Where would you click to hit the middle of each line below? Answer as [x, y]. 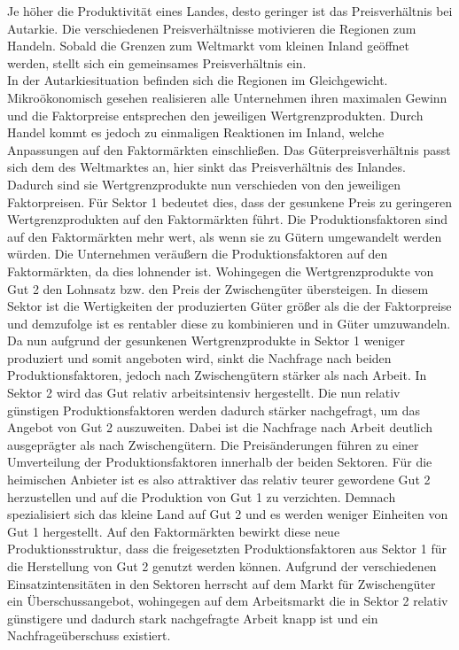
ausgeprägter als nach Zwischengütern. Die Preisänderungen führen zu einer [213, 444]
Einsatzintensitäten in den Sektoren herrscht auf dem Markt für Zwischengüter [222, 583]
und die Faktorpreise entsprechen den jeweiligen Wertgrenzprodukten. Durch [215, 115]
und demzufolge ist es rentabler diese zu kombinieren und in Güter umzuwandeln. [229, 323]
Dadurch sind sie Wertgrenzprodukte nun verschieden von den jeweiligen [204, 184]
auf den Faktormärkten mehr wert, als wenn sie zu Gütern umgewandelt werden [225, 236]
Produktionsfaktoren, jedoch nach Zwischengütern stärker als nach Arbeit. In [217, 375]
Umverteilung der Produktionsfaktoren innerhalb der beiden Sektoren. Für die [220, 462]
